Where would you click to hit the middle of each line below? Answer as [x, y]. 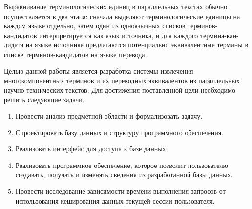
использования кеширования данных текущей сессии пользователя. [115, 200]
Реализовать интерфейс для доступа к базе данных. [92, 149]
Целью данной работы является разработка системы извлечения [99, 71]
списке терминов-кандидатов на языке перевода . [77, 54]
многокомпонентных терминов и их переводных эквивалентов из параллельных [122, 80]
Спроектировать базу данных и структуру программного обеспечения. [119, 132]
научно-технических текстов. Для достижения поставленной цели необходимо [120, 90]
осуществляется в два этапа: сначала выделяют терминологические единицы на [122, 16]
